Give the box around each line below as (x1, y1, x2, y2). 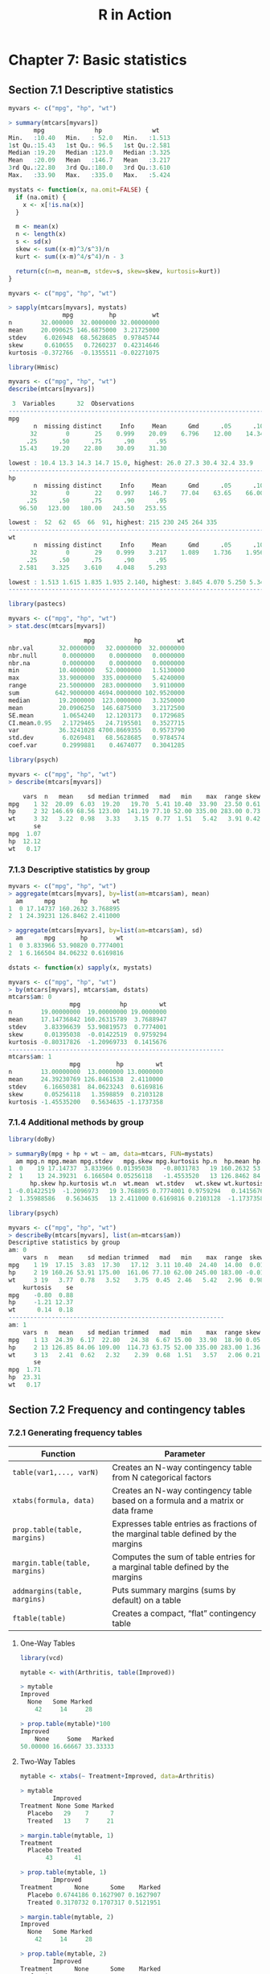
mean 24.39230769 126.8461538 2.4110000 (8, 1076, 163, 1084)
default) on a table (112, 1594, 182, 1605)
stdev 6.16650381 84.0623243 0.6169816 (8, 1083, 163, 1091)
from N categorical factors (112, 1472, 211, 1483)
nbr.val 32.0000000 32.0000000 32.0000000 (8, 644, 185, 652)
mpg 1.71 (8, 1366, 42, 1374)
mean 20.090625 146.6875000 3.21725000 (8, 326, 160, 334)
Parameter (164, 1447, 206, 1459)
